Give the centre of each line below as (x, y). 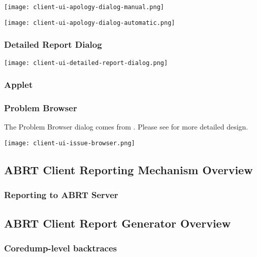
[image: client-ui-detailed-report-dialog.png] (86, 63)
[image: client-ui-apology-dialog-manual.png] (84, 7)
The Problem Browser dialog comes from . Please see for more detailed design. (126, 127)
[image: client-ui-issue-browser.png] (70, 143)
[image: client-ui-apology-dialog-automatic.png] (90, 23)
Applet (19, 85)
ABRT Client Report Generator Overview (118, 223)
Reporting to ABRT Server (61, 195)
